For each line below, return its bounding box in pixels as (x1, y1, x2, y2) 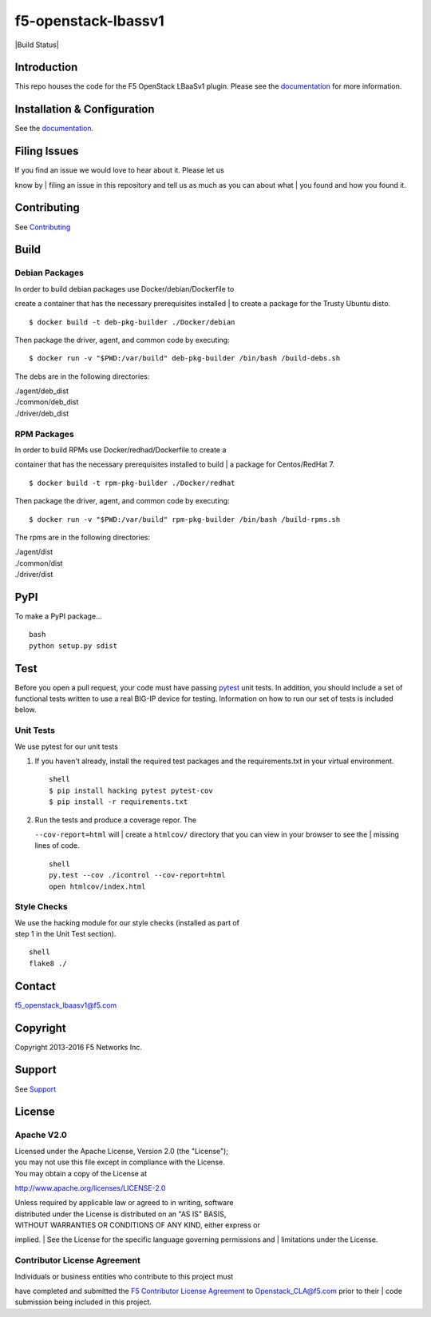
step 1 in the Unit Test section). (14, 929, 117, 939)
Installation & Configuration (14, 102, 155, 116)
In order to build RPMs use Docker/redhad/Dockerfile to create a (14, 444, 227, 455)
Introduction (14, 61, 78, 74)
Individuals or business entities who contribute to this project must (14, 1271, 234, 1281)
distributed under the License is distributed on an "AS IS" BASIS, (14, 1209, 227, 1219)
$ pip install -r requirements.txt (49, 798, 188, 806)
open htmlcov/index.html (49, 881, 146, 891)
